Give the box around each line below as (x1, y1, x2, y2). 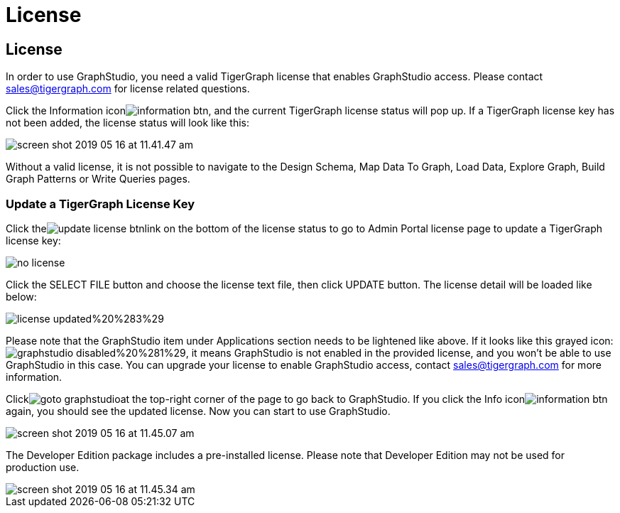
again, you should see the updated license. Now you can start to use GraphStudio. (6, 404, 391, 417)
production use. (6, 460, 80, 473)
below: (6, 290, 37, 303)
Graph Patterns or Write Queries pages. (6, 173, 190, 185)
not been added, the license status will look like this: (6, 117, 250, 129)
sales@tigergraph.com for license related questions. (6, 82, 250, 95)
